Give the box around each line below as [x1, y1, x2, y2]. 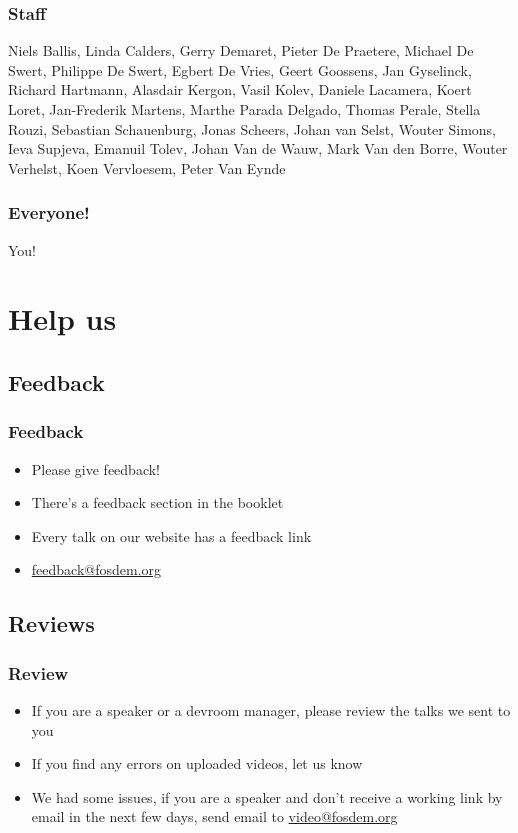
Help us [8, 298, 117, 339]
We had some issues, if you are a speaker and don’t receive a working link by [31, 786, 503, 807]
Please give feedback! [31, 458, 160, 479]
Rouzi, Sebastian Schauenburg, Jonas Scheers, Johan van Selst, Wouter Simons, [8, 118, 497, 139]
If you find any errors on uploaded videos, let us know [31, 753, 363, 774]
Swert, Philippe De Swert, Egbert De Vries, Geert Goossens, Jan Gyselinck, [8, 59, 472, 80]
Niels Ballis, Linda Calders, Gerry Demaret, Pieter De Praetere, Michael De [8, 40, 474, 61]
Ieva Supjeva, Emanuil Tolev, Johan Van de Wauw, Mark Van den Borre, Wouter [8, 138, 508, 159]
